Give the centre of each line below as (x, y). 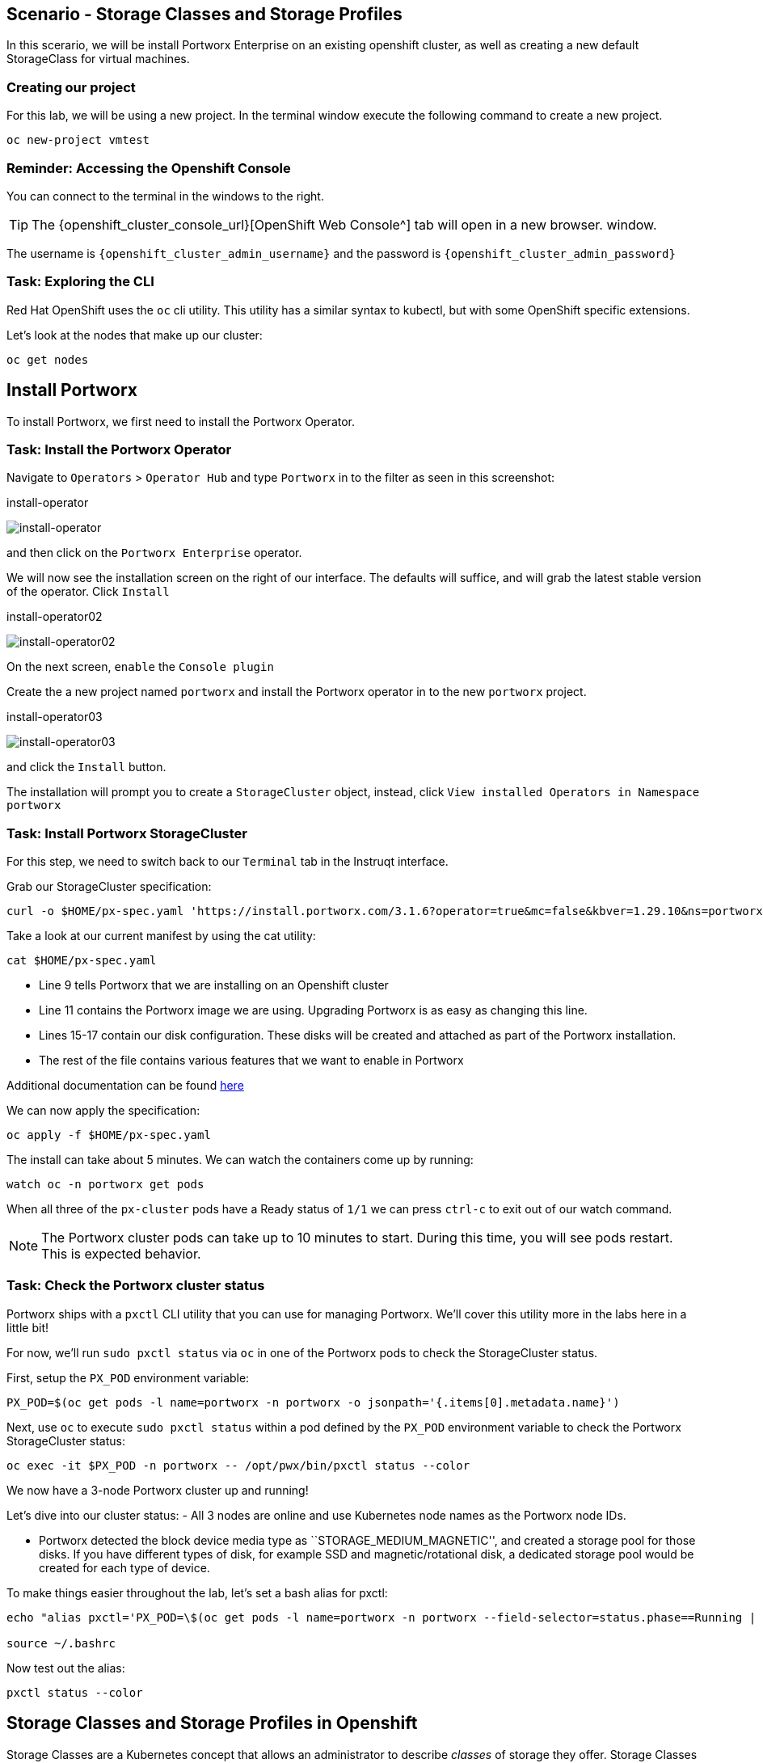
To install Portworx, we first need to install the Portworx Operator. (181, 421)
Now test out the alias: (66, 1668)
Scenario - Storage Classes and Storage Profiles (204, 14)
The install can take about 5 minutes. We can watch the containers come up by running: (240, 1160)
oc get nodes (48, 359)
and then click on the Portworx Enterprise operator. (154, 553)
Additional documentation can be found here (125, 1086)
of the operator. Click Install (88, 592)
